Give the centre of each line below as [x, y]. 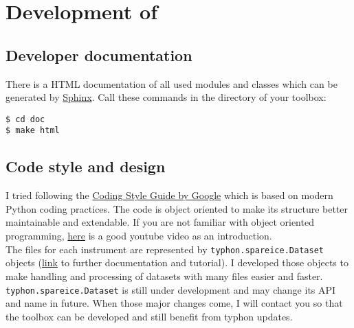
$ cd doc [25, 119]
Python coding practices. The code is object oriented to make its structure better [177, 208]
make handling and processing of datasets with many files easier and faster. [164, 276]
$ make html [33, 131]
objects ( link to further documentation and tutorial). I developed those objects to [177, 262]
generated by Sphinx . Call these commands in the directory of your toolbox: [166, 97]
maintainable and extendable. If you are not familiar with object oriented [160, 222]
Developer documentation [99, 55]
